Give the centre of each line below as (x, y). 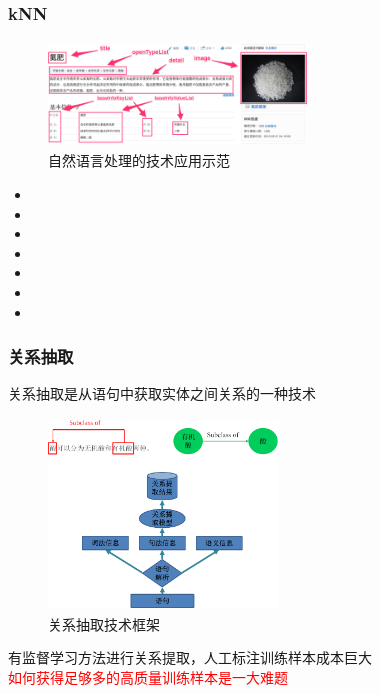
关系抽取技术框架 (104, 623)
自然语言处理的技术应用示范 (139, 160)
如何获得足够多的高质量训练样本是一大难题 (148, 676)
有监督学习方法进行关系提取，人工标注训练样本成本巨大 (190, 657)
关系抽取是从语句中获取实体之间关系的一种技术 (162, 393)
